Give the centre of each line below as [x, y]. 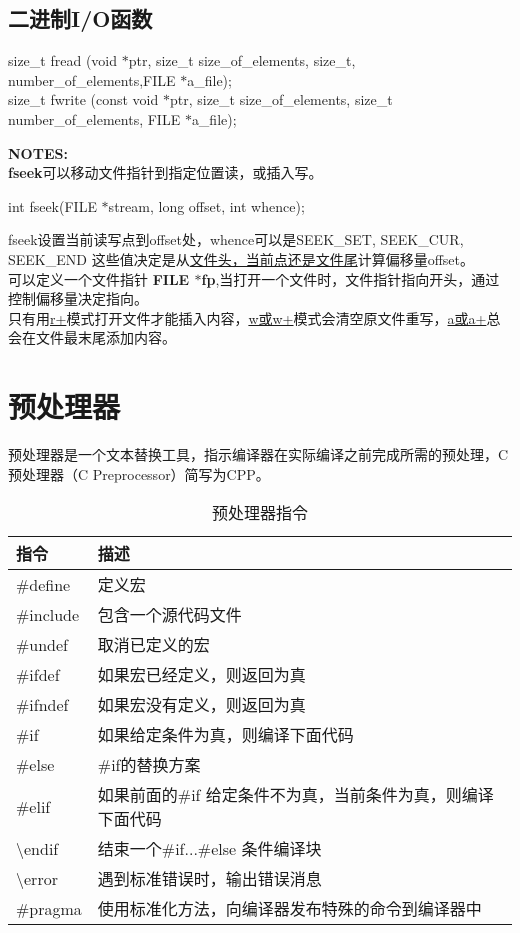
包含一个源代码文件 [169, 615]
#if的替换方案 [149, 765]
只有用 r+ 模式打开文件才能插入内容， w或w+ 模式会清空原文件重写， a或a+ [247, 317]
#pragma [49, 908]
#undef [42, 644]
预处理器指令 [259, 513]
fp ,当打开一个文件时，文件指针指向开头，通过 [350, 278]
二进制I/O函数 [80, 18]
